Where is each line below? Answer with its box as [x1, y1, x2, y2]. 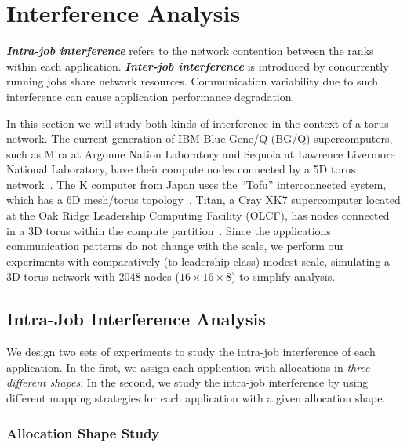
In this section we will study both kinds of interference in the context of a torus [6, 114, 389, 131]
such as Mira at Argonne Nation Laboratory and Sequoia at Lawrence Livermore [6, 145, 395, 162]
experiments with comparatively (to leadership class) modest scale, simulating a [6, 253, 391, 269]
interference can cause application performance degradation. [6, 88, 295, 104]
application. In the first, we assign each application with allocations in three [6, 358, 370, 375]
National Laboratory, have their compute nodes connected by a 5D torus [6, 161, 356, 177]
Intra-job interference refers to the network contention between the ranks [6, 42, 374, 59]
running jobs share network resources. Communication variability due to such [6, 73, 378, 89]
